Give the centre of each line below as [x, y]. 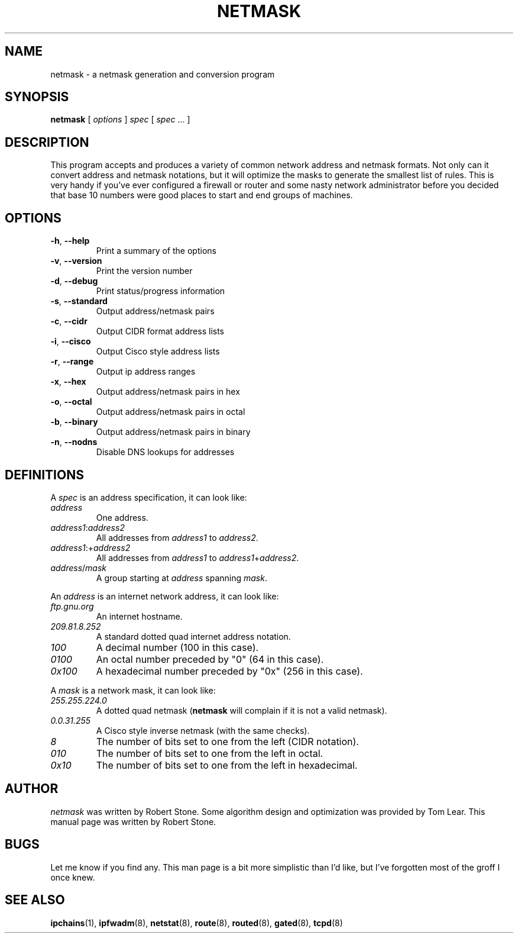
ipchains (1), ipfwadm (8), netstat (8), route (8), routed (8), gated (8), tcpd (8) [197, 923]
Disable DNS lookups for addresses [165, 452]
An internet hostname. [139, 616]
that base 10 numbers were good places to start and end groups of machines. [202, 195]
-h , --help [70, 241]
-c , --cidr [69, 321]
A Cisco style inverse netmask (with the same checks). [203, 730]
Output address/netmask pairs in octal [171, 412]
